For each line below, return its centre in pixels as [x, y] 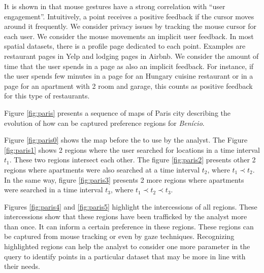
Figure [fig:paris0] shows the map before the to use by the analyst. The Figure [126, 140]
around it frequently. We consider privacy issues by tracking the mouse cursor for [130, 26]
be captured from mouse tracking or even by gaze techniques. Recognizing [119, 236]
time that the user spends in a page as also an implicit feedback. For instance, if [129, 66]
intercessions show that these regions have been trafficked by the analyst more [126, 216]
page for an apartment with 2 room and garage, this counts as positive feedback [128, 86]
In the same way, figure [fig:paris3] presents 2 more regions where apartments [124, 179]
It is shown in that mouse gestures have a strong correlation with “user [115, 6]
